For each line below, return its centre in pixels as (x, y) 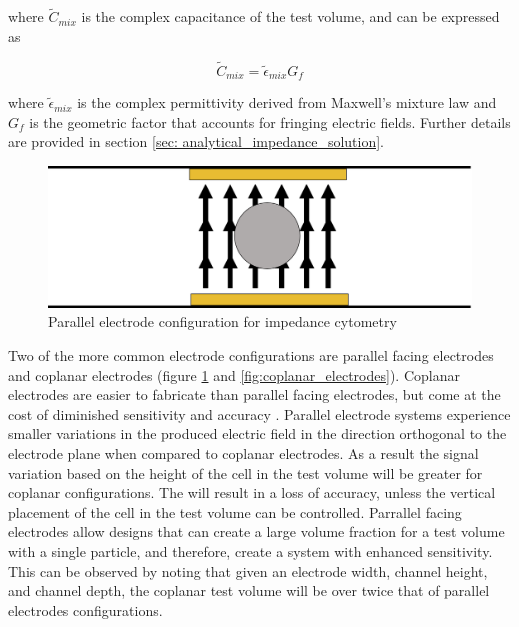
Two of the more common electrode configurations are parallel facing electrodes (251, 355)
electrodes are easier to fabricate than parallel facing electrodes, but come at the (254, 394)
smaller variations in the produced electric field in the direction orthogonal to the (257, 433)
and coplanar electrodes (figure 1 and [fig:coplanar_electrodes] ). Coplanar (234, 374)
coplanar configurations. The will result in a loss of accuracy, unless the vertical (252, 492)
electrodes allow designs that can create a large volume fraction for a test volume (256, 531)
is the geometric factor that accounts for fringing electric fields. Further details (270, 121)
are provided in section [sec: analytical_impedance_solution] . (196, 141)
